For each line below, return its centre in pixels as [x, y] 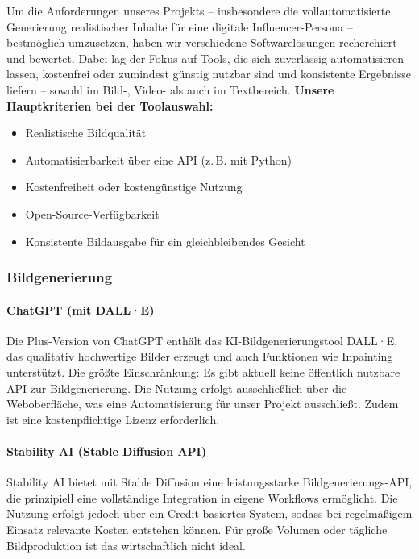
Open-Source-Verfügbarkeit [92, 213]
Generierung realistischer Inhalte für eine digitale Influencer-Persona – [180, 26]
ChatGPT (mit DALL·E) [81, 309]
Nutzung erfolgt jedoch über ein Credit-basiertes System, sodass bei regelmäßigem [209, 513]
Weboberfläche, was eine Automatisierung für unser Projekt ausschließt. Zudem [203, 404]
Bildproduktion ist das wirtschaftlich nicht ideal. [126, 545]
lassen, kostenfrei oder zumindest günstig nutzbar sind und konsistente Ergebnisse [209, 74]
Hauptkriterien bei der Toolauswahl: [110, 105]
